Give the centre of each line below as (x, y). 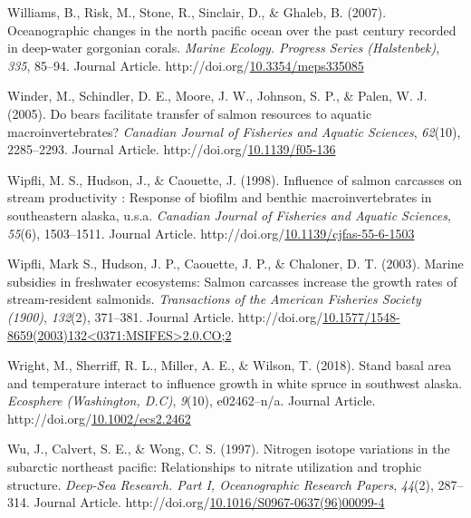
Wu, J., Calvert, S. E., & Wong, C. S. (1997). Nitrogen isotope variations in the (229, 449)
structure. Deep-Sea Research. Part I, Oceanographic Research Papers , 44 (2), (221, 484)
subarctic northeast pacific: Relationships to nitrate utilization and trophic (215, 467)
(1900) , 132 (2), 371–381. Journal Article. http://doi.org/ (165, 316)
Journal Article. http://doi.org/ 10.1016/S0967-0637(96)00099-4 (209, 502)
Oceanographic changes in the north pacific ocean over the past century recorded (232, 29)
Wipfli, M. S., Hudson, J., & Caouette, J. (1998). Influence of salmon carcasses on (235, 179)
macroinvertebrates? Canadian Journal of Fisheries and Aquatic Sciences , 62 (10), (234, 131)
